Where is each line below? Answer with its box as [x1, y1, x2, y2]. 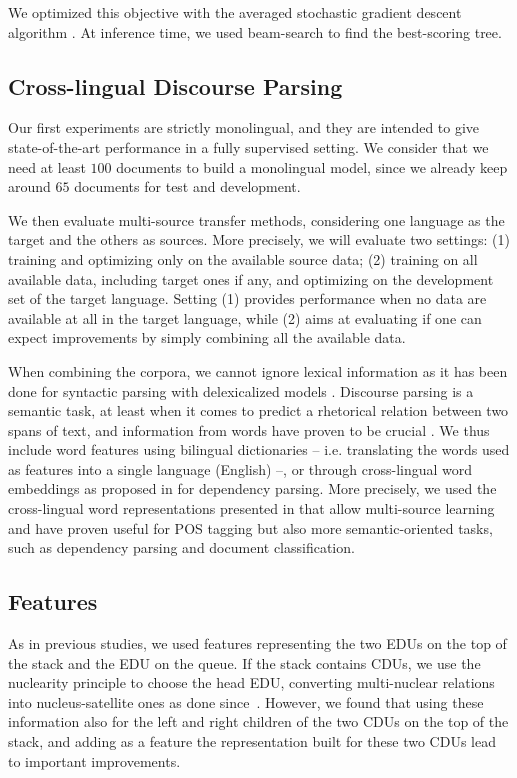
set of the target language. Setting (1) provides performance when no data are [8, 288, 487, 309]
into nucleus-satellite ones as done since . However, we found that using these [8, 691, 484, 712]
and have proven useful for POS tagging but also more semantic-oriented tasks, [8, 517, 493, 538]
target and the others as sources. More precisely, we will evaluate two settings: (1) [8, 229, 510, 250]
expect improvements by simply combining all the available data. [8, 327, 406, 348]
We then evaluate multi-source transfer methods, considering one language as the [8, 209, 505, 230]
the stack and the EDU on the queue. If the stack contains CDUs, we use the [8, 652, 481, 673]
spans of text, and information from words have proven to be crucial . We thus [8, 419, 490, 440]
